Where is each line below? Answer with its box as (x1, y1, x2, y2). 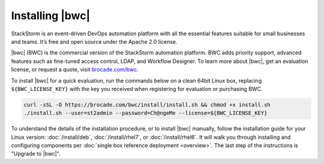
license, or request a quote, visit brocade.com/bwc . (11, 66, 139, 73)
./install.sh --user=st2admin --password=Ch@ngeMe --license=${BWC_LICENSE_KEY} (23, 110, 268, 117)
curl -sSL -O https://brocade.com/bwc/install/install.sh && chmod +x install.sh (23, 101, 271, 108)
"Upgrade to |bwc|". (11, 150, 61, 157)
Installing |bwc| (11, 9, 91, 22)
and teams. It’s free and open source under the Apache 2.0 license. (11, 38, 178, 45)
